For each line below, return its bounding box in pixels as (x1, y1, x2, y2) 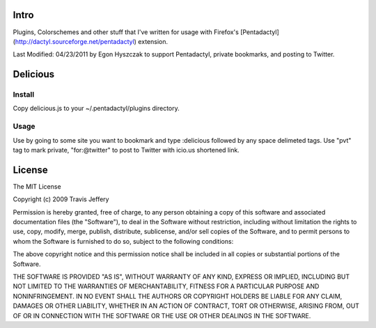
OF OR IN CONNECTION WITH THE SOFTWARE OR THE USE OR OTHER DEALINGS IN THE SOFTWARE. (13, 311, 311, 320)
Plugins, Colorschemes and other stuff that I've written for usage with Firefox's (13, 28, 240, 36)
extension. (138, 37, 169, 45)
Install (13, 90, 35, 100)
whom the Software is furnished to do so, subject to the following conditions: (13, 237, 234, 245)
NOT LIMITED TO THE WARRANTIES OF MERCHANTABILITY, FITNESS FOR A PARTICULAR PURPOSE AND (13, 282, 320, 290)
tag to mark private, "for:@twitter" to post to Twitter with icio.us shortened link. (13, 146, 240, 154)
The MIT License (13, 182, 62, 191)
